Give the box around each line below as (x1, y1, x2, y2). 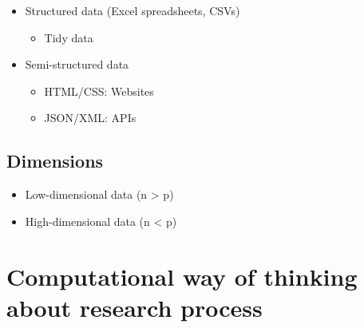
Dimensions (6, 148, 104, 173)
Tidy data (44, 29, 93, 45)
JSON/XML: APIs (44, 109, 136, 126)
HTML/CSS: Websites (44, 82, 154, 99)
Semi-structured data (25, 56, 129, 73)
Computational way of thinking (6, 259, 358, 292)
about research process (6, 290, 263, 323)
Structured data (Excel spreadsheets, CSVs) (25, 2, 240, 18)
